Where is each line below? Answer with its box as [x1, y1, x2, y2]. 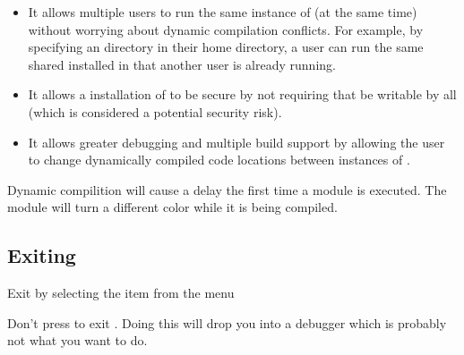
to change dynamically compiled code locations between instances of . [28, 150, 410, 169]
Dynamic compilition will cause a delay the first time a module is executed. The [7, 180, 447, 199]
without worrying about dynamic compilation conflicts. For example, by [28, 20, 424, 38]
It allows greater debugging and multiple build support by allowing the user [28, 132, 445, 151]
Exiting [7, 241, 76, 269]
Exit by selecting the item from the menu [7, 283, 235, 302]
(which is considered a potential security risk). [28, 102, 282, 121]
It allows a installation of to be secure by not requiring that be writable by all [28, 85, 457, 104]
